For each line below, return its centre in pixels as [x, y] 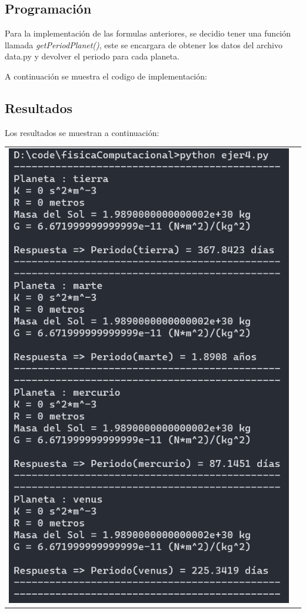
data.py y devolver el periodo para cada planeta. [92, 56]
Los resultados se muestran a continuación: [82, 132]
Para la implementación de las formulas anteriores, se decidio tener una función [148, 33]
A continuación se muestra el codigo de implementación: [106, 76]
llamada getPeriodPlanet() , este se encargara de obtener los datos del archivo [144, 44]
